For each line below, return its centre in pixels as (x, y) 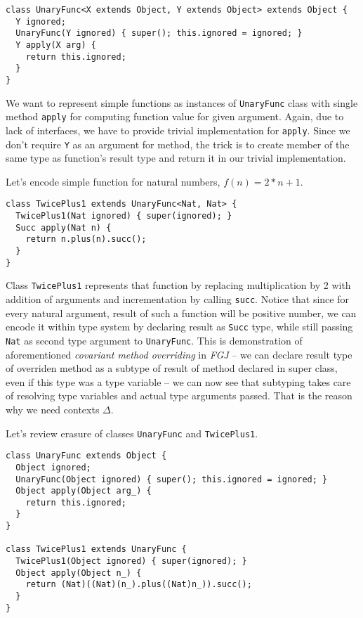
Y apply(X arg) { (56, 45)
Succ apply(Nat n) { (64, 227)
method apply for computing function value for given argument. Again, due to (175, 116)
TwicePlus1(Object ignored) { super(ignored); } (131, 561)
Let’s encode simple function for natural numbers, (113, 181)
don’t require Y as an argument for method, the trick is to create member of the (178, 144)
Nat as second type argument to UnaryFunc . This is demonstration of (154, 340)
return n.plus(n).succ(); (86, 239)
